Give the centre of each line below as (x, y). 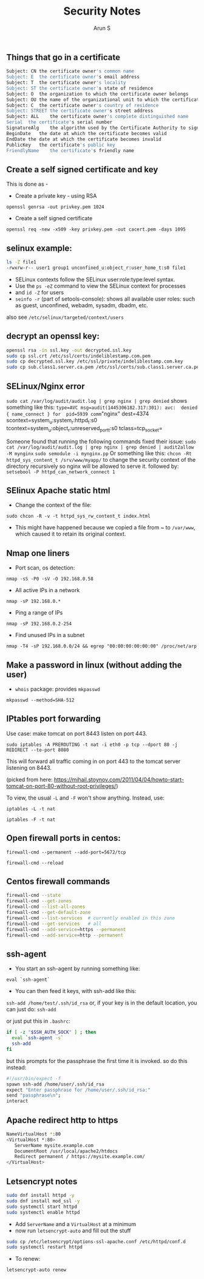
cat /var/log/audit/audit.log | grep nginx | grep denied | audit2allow (100, 447)
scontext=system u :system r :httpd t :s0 (52, 421)
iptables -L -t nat (31, 809)
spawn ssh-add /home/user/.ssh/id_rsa (55, 1084)
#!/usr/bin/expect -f (34, 1078)
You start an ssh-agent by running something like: (77, 969)
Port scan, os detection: (45, 568)
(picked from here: (29, 779)
